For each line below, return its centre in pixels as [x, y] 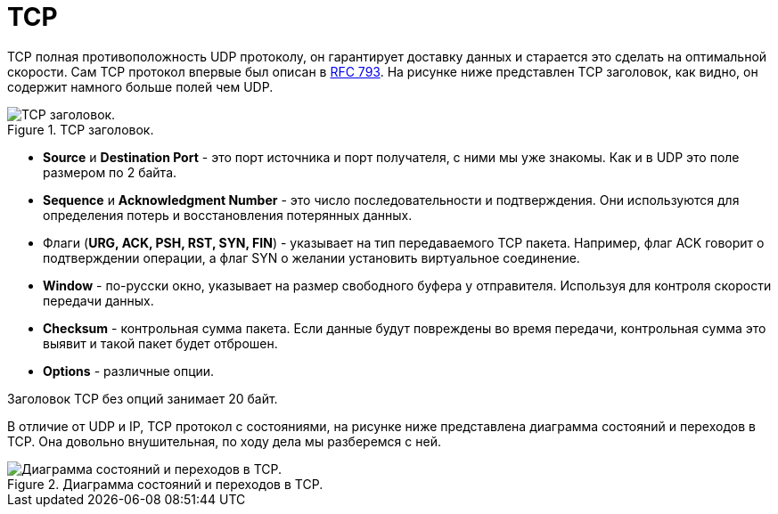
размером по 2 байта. [110, 172]
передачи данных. [98, 300]
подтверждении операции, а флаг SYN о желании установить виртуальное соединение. [311, 257]
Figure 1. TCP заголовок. [81, 129]
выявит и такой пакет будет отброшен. [160, 343]
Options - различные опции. [129, 371]
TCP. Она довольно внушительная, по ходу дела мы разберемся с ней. [224, 441]
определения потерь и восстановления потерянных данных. [228, 215]
